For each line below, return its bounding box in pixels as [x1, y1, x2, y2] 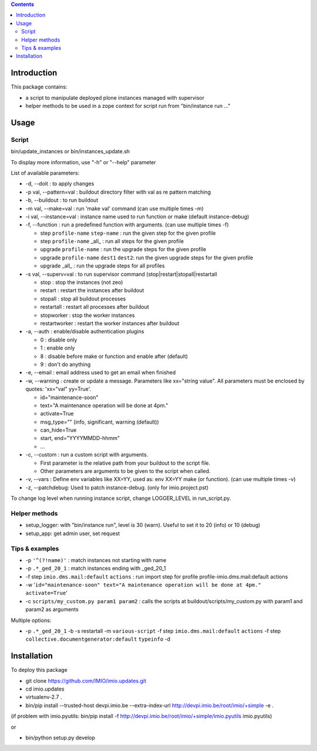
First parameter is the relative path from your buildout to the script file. [40, 459, 211, 466]
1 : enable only [40, 344, 75, 351]
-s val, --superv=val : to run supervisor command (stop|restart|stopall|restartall [25, 270, 217, 278]
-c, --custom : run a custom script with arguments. [25, 451, 149, 458]
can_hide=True [40, 427, 77, 434]
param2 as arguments [25, 606, 79, 613]
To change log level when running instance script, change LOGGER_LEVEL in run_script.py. [11, 495, 231, 502]
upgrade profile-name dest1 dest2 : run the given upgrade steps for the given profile [40, 254, 254, 261]
